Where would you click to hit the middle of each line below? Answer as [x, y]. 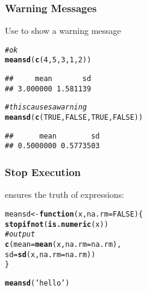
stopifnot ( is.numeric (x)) [57, 224]
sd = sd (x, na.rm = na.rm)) [50, 254]
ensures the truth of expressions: [65, 195]
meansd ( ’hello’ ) [37, 283]
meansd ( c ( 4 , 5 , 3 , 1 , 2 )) [48, 60]
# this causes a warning [46, 107]
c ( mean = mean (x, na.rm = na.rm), [63, 244]
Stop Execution [43, 172]
